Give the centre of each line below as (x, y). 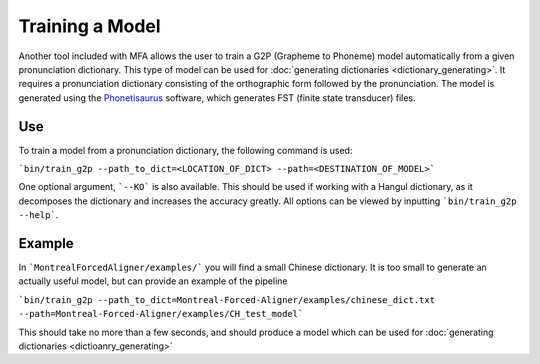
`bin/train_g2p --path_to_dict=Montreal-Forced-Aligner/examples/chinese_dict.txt (226, 299)
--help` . (38, 215)
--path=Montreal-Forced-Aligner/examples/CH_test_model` (161, 314)
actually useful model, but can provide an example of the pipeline (153, 281)
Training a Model (89, 26)
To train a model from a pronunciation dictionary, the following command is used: (185, 150)
